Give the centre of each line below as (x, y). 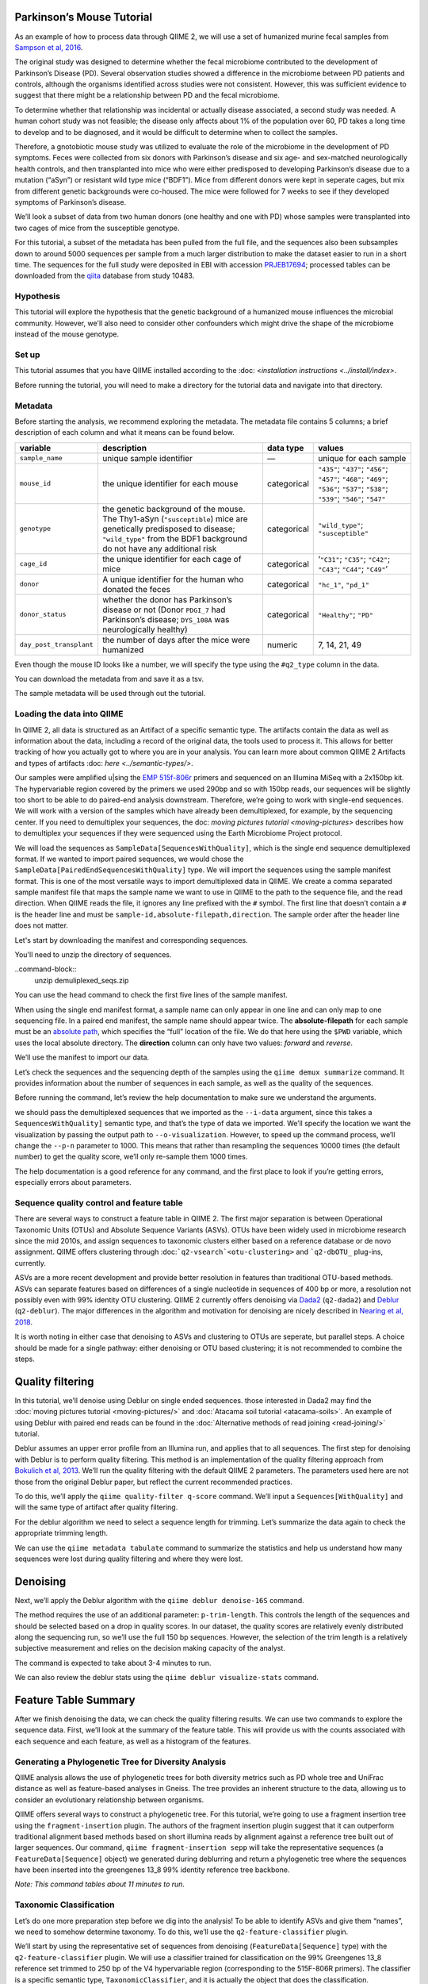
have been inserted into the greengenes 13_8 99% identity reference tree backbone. (152, 1870)
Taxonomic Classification (65, 1905)
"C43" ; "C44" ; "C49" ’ (353, 569)
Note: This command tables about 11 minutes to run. (100, 1884)
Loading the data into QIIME (69, 714)
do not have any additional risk (159, 548)
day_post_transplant (57, 645)
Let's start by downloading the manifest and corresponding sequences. (132, 940)
